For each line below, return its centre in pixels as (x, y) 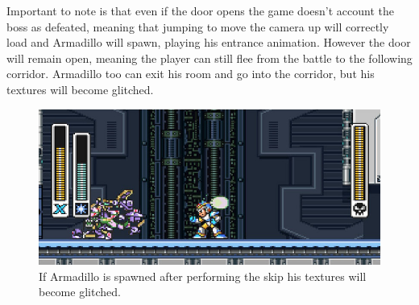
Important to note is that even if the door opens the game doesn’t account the (200, 10)
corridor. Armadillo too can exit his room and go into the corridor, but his (191, 74)
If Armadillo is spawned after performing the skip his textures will (203, 276)
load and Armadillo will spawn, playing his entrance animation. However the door (209, 42)
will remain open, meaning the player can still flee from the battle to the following (209, 58)
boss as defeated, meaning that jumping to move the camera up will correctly (198, 26)
